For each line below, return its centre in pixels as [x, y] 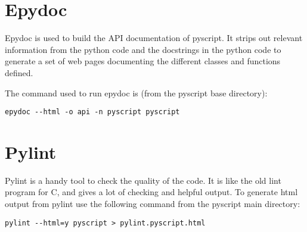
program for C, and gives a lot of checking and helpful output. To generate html [151, 192]
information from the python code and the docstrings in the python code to [143, 49]
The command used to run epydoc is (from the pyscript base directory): [136, 93]
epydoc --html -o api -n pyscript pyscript [92, 112]
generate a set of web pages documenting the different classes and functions [143, 61]
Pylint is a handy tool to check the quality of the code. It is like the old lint [143, 180]
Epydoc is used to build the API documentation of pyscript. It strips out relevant [154, 38]
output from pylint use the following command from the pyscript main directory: [153, 204]
